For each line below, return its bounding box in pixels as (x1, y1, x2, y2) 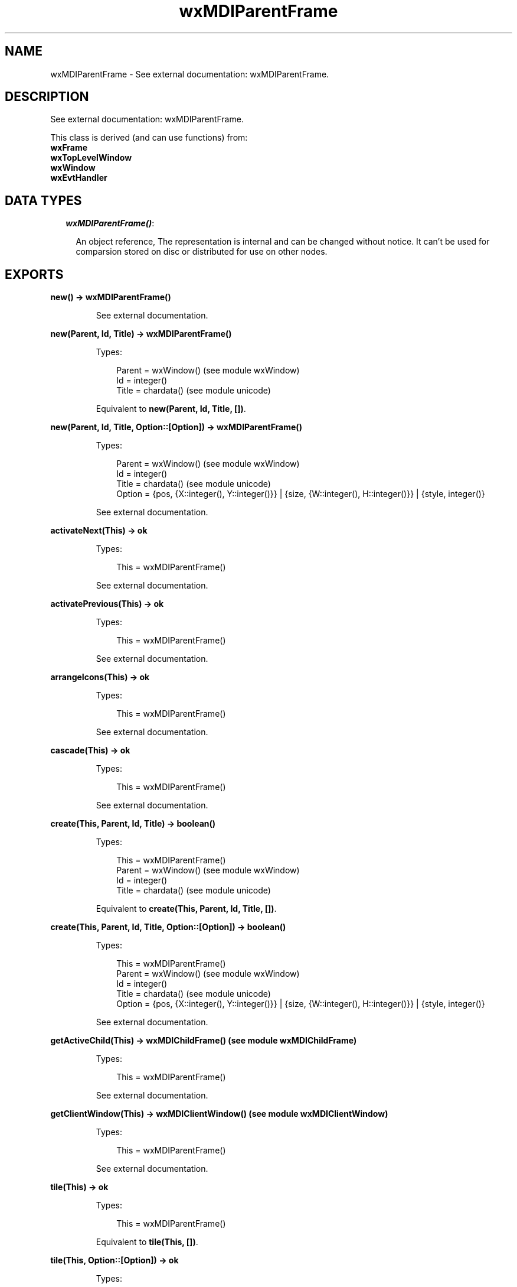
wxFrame (50, 142, 88, 153)
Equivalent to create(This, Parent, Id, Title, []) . (96, 903, 277, 914)
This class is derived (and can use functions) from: (50, 132, 248, 143)
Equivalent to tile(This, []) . (96, 1237, 198, 1247)
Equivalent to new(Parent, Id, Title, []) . (96, 404, 246, 414)
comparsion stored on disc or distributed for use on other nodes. (76, 246, 328, 257)
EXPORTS (5, 266, 64, 282)
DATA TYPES (5, 193, 82, 208)
